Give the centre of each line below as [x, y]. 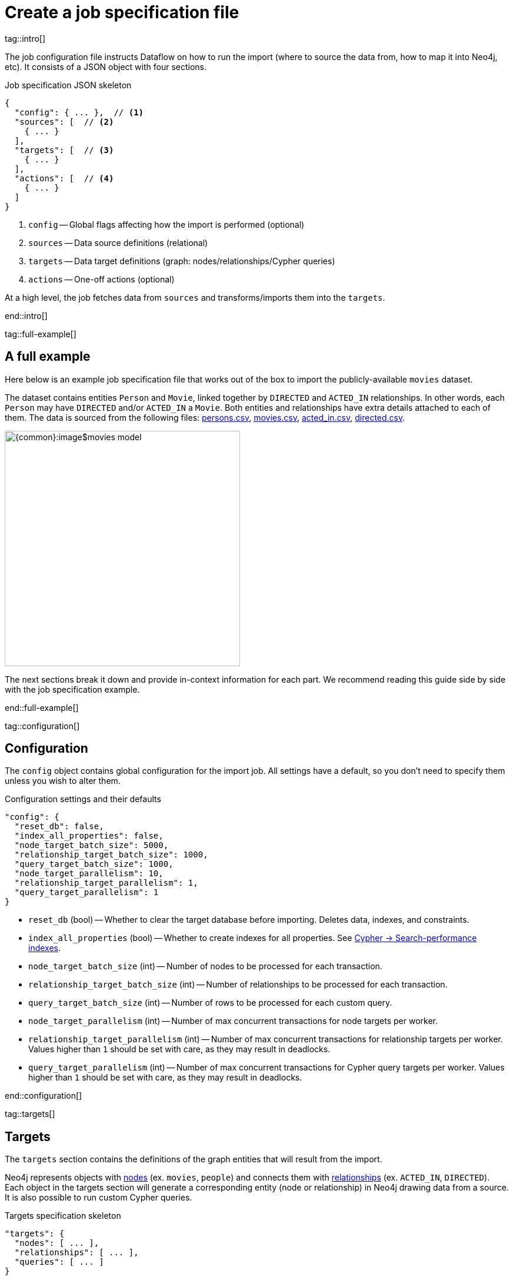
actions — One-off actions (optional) [101, 279]
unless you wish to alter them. [63, 781]
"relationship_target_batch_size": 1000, [111, 855]
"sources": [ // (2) [64, 122]
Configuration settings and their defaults [83, 799]
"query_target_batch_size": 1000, [94, 864]
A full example [48, 357]
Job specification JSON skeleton [68, 85]
